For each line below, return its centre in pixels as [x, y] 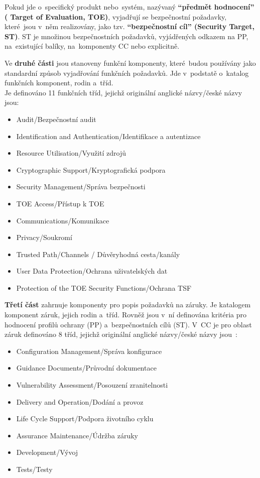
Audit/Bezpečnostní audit [56, 119]
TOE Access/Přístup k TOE [60, 203]
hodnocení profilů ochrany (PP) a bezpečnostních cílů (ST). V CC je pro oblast [128, 324]
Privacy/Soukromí [44, 237]
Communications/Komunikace [63, 220]
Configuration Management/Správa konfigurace [89, 351]
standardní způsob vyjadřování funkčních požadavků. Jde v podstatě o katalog [127, 73]
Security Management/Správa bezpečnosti [81, 187]
